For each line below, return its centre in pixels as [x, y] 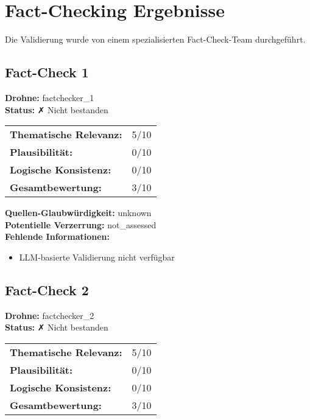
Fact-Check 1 [47, 72]
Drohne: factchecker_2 [50, 315]
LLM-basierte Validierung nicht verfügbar [97, 257]
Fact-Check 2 [47, 289]
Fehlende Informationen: [57, 236]
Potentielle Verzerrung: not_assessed [81, 224]
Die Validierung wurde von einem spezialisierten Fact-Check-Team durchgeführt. [155, 39]
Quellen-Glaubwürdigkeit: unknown [78, 213]
